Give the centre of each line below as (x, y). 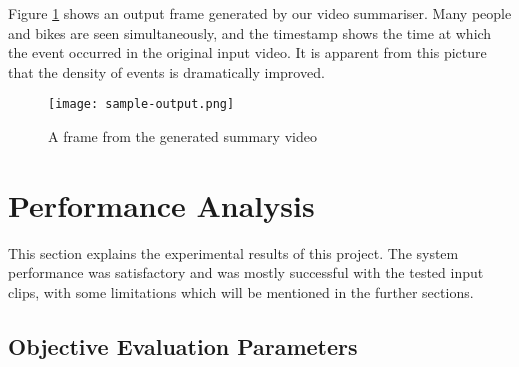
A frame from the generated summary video (182, 136)
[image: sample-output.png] (141, 104)
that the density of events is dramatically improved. (166, 71)
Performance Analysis (161, 204)
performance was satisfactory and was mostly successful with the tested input (246, 272)
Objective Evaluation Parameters (183, 345)
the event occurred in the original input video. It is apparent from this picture (247, 52)
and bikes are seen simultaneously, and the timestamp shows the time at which (250, 32)
